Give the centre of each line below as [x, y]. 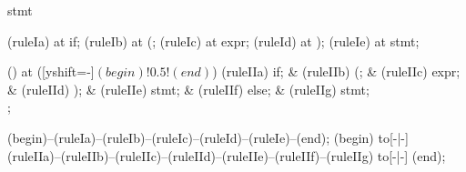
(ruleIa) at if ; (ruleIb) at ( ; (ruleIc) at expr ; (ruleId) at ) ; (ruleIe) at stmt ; [213, 40]
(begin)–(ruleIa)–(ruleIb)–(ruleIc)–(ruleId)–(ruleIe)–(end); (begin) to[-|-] [208, 137]
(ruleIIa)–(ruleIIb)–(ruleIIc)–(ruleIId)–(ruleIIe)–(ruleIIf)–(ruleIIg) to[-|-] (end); [227, 155]
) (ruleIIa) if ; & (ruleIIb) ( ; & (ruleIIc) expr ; [336, 71]
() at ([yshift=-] [51, 71]
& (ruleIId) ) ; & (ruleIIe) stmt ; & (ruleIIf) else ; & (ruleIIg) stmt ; [188, 89]
